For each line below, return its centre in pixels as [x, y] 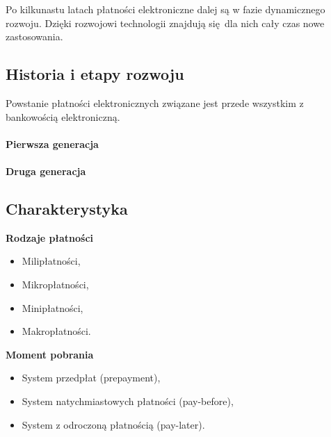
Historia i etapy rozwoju [95, 74]
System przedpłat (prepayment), [91, 378]
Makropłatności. [56, 331]
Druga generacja [46, 171]
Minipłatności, [53, 307]
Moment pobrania [50, 354]
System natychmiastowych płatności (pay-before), [128, 401]
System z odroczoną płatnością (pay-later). [113, 424]
